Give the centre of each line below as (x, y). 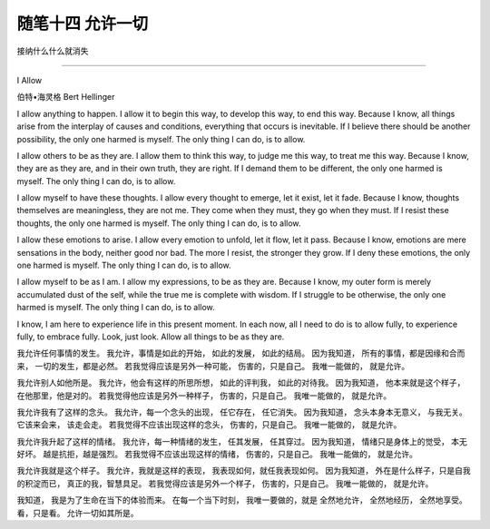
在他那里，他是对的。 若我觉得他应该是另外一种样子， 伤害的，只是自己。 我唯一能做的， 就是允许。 (204, 396)
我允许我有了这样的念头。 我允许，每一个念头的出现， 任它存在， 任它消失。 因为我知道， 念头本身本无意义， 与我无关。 (242, 412)
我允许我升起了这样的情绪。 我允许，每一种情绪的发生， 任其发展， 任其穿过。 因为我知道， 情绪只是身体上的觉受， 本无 (242, 441)
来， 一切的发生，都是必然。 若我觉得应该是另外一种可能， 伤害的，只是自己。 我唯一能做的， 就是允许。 (213, 366)
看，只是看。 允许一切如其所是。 (78, 513)
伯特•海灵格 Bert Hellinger (66, 97)
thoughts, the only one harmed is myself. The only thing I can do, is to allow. (159, 223)
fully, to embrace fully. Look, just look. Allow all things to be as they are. (151, 337)
